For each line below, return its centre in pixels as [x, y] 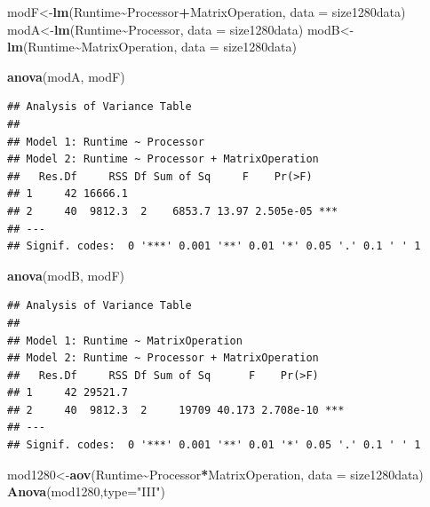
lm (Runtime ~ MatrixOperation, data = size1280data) [152, 47]
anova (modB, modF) [66, 275]
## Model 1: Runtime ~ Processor [106, 142]
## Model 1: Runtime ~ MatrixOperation [125, 341]
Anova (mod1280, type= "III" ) [86, 491]
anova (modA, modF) [66, 76]
